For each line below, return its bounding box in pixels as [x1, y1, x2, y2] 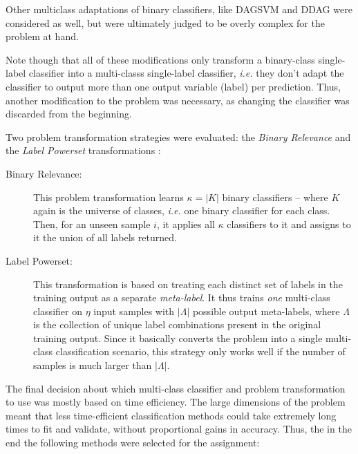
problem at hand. [6, 29, 79, 44]
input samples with [93, 303, 175, 318]
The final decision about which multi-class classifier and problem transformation [6, 381, 346, 395]
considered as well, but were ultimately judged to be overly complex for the [6, 15, 325, 30]
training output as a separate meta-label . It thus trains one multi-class [33, 290, 330, 305]
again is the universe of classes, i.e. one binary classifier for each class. [33, 203, 330, 218]
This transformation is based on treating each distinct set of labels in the [33, 276, 343, 291]
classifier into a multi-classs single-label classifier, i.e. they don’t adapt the [28, 66, 344, 80]
